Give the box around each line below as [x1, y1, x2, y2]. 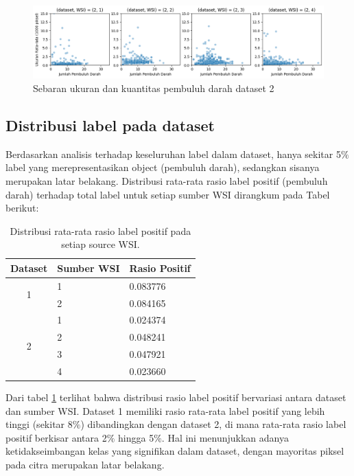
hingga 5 [118, 430, 154, 444]
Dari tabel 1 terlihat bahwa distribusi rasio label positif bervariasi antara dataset [5, 390, 346, 405]
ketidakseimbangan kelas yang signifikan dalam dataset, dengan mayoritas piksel [5, 444, 344, 458]
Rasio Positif [129, 260, 191, 275]
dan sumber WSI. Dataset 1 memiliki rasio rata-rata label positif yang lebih [5, 403, 325, 418]
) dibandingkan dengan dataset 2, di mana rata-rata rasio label [80, 417, 346, 431]
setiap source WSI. [61, 237, 140, 251]
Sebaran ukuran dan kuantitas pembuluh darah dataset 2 [33, 81, 274, 95]
